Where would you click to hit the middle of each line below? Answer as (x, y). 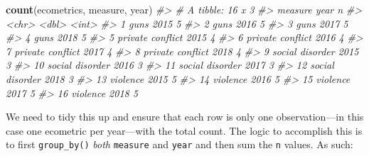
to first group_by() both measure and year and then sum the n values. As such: (180, 144)
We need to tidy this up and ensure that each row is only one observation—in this (185, 117)
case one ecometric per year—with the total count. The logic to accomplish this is (184, 130)
